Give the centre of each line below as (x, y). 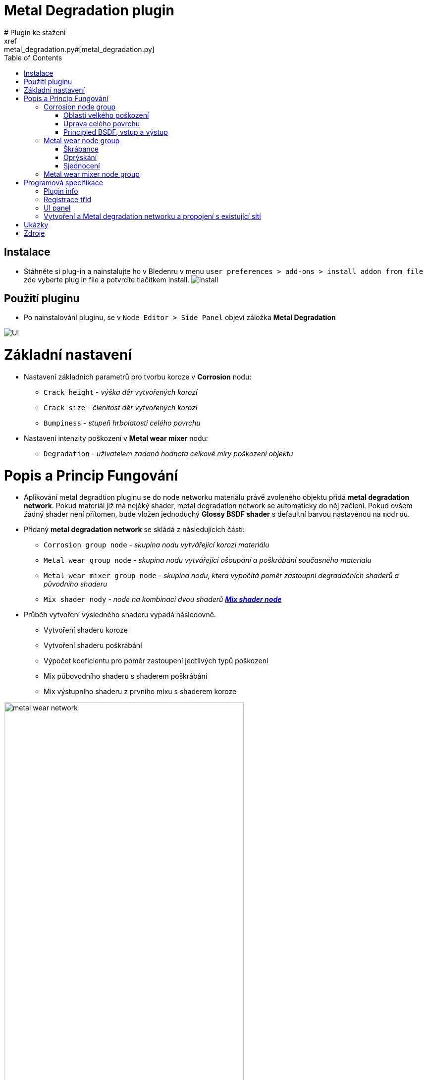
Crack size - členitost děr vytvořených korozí (121, 407)
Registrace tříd (68, 199)
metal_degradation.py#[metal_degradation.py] (79, 49)
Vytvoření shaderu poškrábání (93, 646)
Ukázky (36, 224)
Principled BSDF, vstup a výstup (116, 132)
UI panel (57, 208)
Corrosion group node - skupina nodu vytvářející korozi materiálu (157, 545)
